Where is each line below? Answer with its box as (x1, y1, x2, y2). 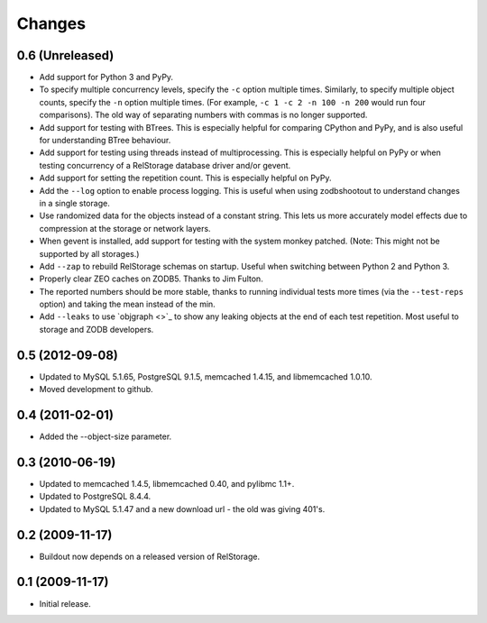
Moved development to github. (39, 384, 153, 395)
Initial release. (39, 598, 91, 609)
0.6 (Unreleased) (16, 48, 115, 63)
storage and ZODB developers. (39, 324, 154, 334)
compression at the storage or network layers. (39, 223, 211, 234)
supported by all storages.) (39, 248, 140, 259)
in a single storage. (39, 197, 110, 208)
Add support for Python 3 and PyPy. (39, 72, 174, 83)
